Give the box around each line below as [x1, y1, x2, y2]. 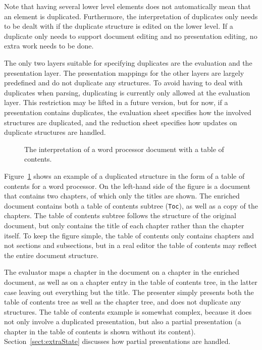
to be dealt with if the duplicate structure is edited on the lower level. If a [4, 21, 233, 31]
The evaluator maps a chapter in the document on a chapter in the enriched [4, 267, 240, 277]
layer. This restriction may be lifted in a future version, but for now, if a [4, 97, 228, 108]
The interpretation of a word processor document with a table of [24, 143, 224, 154]
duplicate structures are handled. [4, 127, 106, 137]
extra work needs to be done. [4, 40, 94, 51]
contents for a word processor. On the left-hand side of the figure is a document [4, 180, 250, 191]
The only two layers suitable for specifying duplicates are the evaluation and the [4, 57, 252, 68]
